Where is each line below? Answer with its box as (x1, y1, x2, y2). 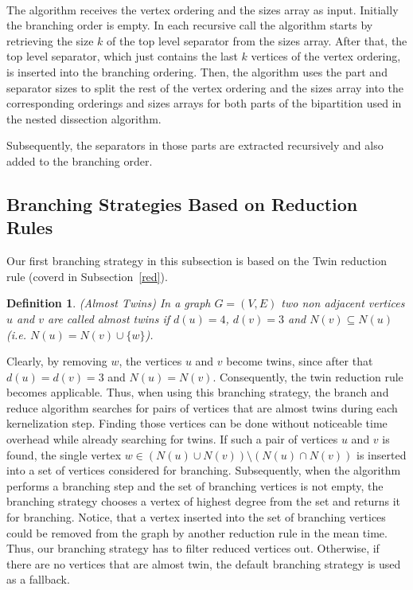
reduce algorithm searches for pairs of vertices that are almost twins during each (6, 399, 398, 416)
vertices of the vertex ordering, (251, 48, 401, 64)
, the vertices (119, 353, 182, 369)
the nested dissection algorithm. (6, 110, 162, 127)
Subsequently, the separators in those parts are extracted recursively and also (6, 137, 384, 154)
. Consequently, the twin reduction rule (212, 368, 403, 385)
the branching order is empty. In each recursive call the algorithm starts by (6, 17, 373, 33)
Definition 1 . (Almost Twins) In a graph (6, 295, 211, 311)
